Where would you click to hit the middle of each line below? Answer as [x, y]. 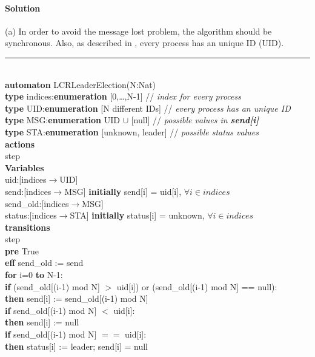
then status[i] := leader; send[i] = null [76, 346]
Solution [23, 8]
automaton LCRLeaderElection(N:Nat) [81, 84]
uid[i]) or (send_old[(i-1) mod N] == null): [197, 286]
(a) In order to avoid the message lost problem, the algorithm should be [138, 31]
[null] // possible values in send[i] [195, 120]
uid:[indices [26, 179]
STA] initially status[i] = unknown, [137, 215]
